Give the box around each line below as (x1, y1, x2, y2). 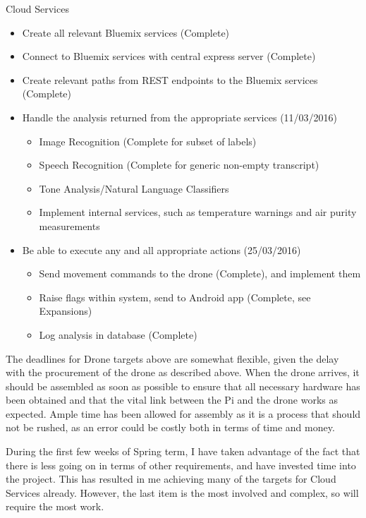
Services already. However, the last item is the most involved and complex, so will (6, 485, 359, 500)
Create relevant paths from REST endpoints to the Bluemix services (22, 72, 318, 87)
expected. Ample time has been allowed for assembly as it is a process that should (6, 406, 361, 421)
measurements (39, 218, 100, 233)
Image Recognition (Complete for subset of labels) (39, 133, 257, 148)
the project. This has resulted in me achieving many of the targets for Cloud (6, 471, 336, 486)
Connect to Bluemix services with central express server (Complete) (22, 49, 316, 64)
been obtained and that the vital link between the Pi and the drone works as (6, 392, 338, 407)
